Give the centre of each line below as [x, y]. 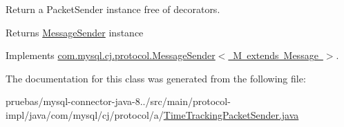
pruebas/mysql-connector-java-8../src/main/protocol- [118, 101]
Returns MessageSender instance [75, 32]
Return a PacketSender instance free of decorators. [113, 9]
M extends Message [276, 55]
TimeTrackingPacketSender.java [231, 114]
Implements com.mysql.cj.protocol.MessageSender [111, 55]
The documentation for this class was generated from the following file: [156, 78]
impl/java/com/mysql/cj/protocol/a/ [85, 114]
